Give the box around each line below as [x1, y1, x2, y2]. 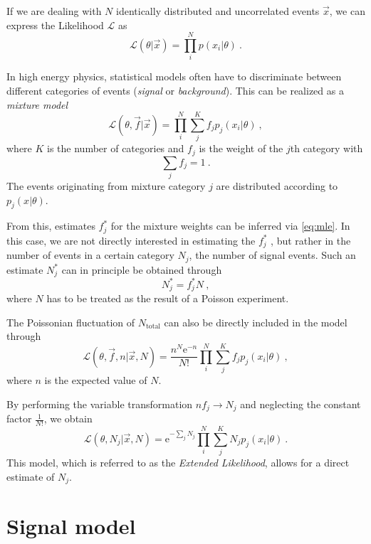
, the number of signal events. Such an [189, 247, 356, 262]
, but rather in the [271, 233, 351, 247]
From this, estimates [6, 218, 95, 233]
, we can [329, 4, 365, 18]
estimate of [6, 469, 55, 484]
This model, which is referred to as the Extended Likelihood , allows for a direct [6, 455, 350, 470]
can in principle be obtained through [61, 262, 222, 277]
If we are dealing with [6, 4, 102, 18]
